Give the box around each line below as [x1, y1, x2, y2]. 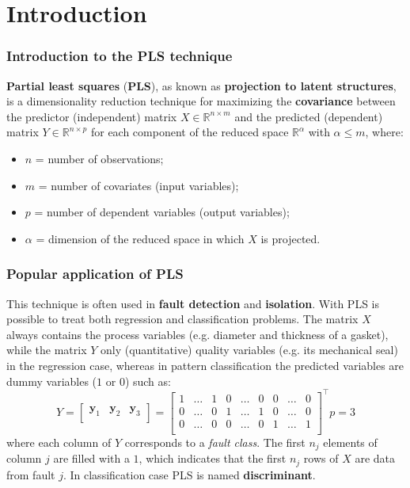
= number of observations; [35, 150, 164, 166]
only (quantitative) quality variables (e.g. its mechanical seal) [101, 341, 398, 358]
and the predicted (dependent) [234, 108, 383, 124]
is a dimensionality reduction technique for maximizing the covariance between [6, 93, 396, 109]
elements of [323, 433, 378, 450]
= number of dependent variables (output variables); [34, 204, 290, 220]
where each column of [6, 433, 112, 450]
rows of [303, 450, 339, 467]
